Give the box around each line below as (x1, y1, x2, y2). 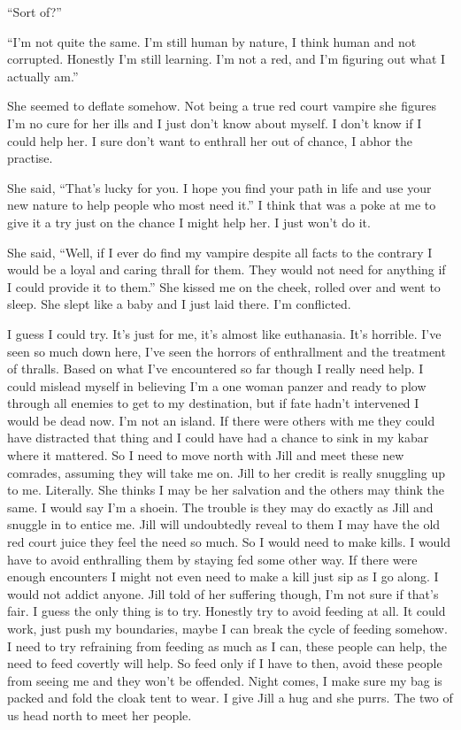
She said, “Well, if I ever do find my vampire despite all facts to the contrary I (7, 242, 433, 261)
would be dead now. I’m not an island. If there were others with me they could (7, 411, 435, 429)
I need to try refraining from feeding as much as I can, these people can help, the (7, 636, 447, 655)
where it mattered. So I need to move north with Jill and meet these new (7, 446, 404, 465)
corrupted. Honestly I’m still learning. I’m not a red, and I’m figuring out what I (7, 50, 446, 68)
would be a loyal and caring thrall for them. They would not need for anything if (7, 260, 446, 279)
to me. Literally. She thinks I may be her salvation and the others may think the (7, 480, 445, 499)
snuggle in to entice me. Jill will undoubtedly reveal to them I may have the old (7, 515, 441, 534)
